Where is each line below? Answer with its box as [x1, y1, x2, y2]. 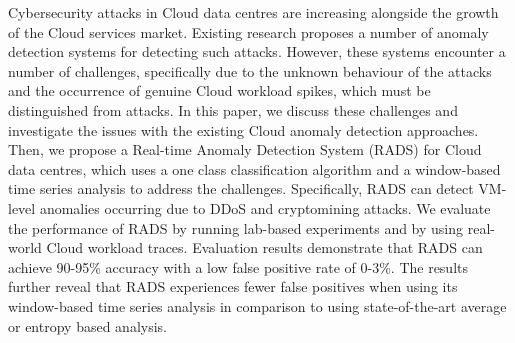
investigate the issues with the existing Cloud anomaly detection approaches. [8, 119, 479, 140]
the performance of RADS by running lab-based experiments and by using [8, 217, 464, 238]
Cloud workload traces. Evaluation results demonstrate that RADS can [46, 237, 483, 258]
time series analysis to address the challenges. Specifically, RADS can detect [8, 178, 474, 199]
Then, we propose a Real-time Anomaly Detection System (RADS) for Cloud [8, 139, 482, 160]
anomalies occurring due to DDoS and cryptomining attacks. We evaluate [39, 197, 491, 218]
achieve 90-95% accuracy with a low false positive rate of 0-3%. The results [8, 256, 469, 277]
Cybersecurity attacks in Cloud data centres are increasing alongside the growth [8, 2, 499, 22]
